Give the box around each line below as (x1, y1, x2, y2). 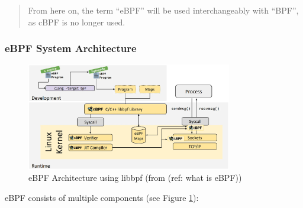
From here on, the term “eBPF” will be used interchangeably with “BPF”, (28, 4, 299, 16)
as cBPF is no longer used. (28, 15, 125, 28)
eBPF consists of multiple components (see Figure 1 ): (5, 191, 199, 203)
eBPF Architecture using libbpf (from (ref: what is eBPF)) (28, 171, 242, 184)
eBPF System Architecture (5, 41, 137, 56)
